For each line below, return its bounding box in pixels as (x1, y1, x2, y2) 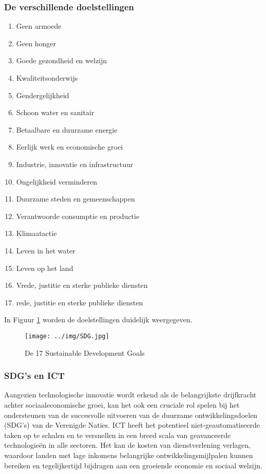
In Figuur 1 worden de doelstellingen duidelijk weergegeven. (4, 314, 193, 325)
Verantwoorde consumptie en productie (16, 210, 140, 221)
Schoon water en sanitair (16, 107, 94, 118)
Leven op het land (16, 262, 73, 273)
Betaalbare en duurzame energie (16, 124, 118, 135)
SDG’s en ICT (4, 369, 65, 382)
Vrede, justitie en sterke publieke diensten (16, 280, 148, 290)
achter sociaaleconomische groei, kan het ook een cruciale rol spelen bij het (4, 399, 240, 410)
